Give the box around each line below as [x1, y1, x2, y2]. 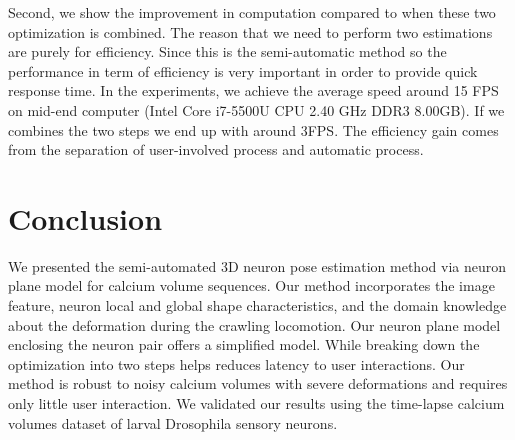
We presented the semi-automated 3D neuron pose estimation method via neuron [8, 255, 506, 276]
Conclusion [8, 197, 163, 238]
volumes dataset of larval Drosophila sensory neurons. [8, 412, 338, 433]
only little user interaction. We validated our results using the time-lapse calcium [8, 393, 505, 414]
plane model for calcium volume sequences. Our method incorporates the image [8, 275, 495, 296]
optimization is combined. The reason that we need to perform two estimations [8, 21, 493, 42]
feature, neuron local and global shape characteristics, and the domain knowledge [8, 295, 507, 316]
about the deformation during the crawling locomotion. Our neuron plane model [8, 314, 501, 335]
